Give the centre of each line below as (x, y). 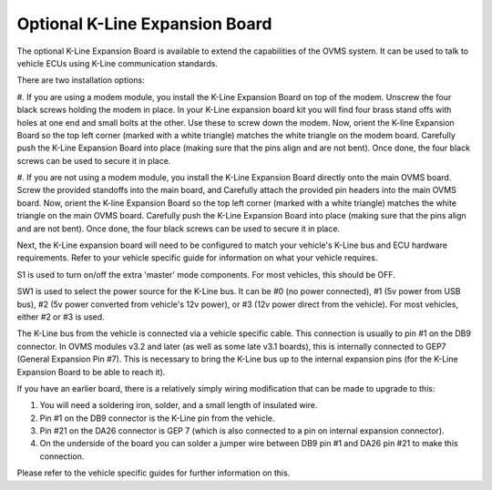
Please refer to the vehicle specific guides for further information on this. (154, 473)
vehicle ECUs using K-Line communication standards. (118, 63)
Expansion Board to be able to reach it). (91, 372)
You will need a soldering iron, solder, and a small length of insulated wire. (179, 405)
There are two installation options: (81, 80)
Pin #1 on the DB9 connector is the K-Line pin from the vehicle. (157, 418)
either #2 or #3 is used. (61, 316)
